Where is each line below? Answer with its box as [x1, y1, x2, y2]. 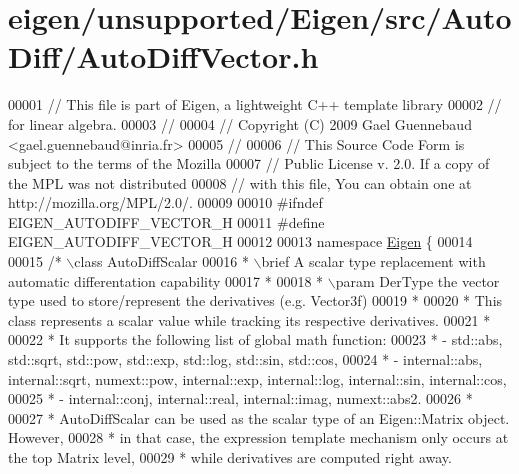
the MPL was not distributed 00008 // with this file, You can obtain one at [8, 172, 472, 193]
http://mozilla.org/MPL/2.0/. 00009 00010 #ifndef [8, 192, 323, 213]
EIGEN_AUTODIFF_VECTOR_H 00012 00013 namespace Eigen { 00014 [8, 231, 473, 252]
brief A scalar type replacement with [261, 251, 486, 272]
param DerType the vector [335, 270, 500, 291]
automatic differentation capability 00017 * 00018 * [8, 270, 324, 291]
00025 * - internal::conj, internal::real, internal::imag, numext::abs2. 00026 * [8, 388, 473, 409]
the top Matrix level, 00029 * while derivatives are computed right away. [8, 447, 452, 467]
